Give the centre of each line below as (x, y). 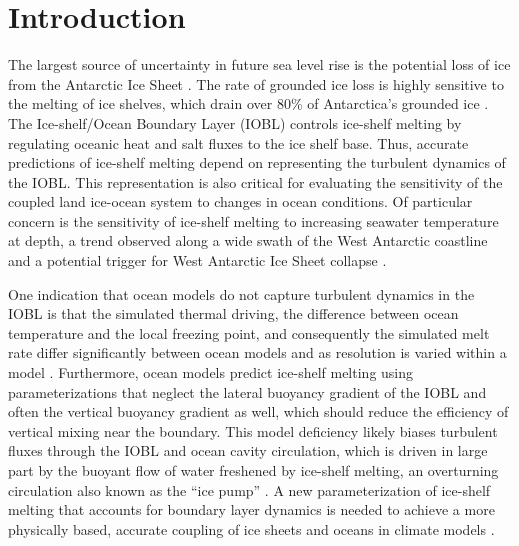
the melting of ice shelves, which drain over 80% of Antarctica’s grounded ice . (248, 103)
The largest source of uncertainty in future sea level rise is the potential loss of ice (259, 64)
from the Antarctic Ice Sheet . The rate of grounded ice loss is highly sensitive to (256, 83)
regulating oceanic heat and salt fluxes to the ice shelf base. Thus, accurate (238, 142)
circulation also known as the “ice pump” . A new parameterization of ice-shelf (249, 489)
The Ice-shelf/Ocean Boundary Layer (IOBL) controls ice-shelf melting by (235, 122)
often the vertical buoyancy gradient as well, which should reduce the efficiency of (258, 411)
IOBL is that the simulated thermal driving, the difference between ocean (233, 313)
